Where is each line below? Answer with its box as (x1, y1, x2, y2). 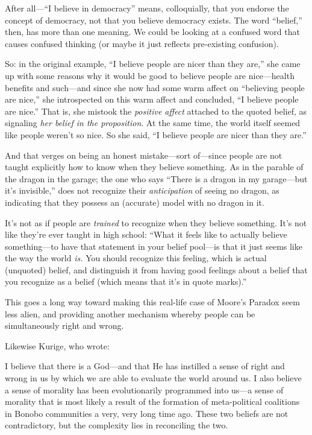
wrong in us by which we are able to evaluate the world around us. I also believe (5, 372, 302, 384)
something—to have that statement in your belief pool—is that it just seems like (5, 240, 302, 252)
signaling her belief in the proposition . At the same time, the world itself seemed (5, 116, 301, 129)
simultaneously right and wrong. (5, 319, 124, 332)
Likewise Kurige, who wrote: (5, 339, 110, 352)
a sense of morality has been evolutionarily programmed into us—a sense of (5, 383, 284, 396)
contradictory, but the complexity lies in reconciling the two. (5, 419, 228, 431)
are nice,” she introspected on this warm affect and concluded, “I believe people (5, 93, 299, 106)
